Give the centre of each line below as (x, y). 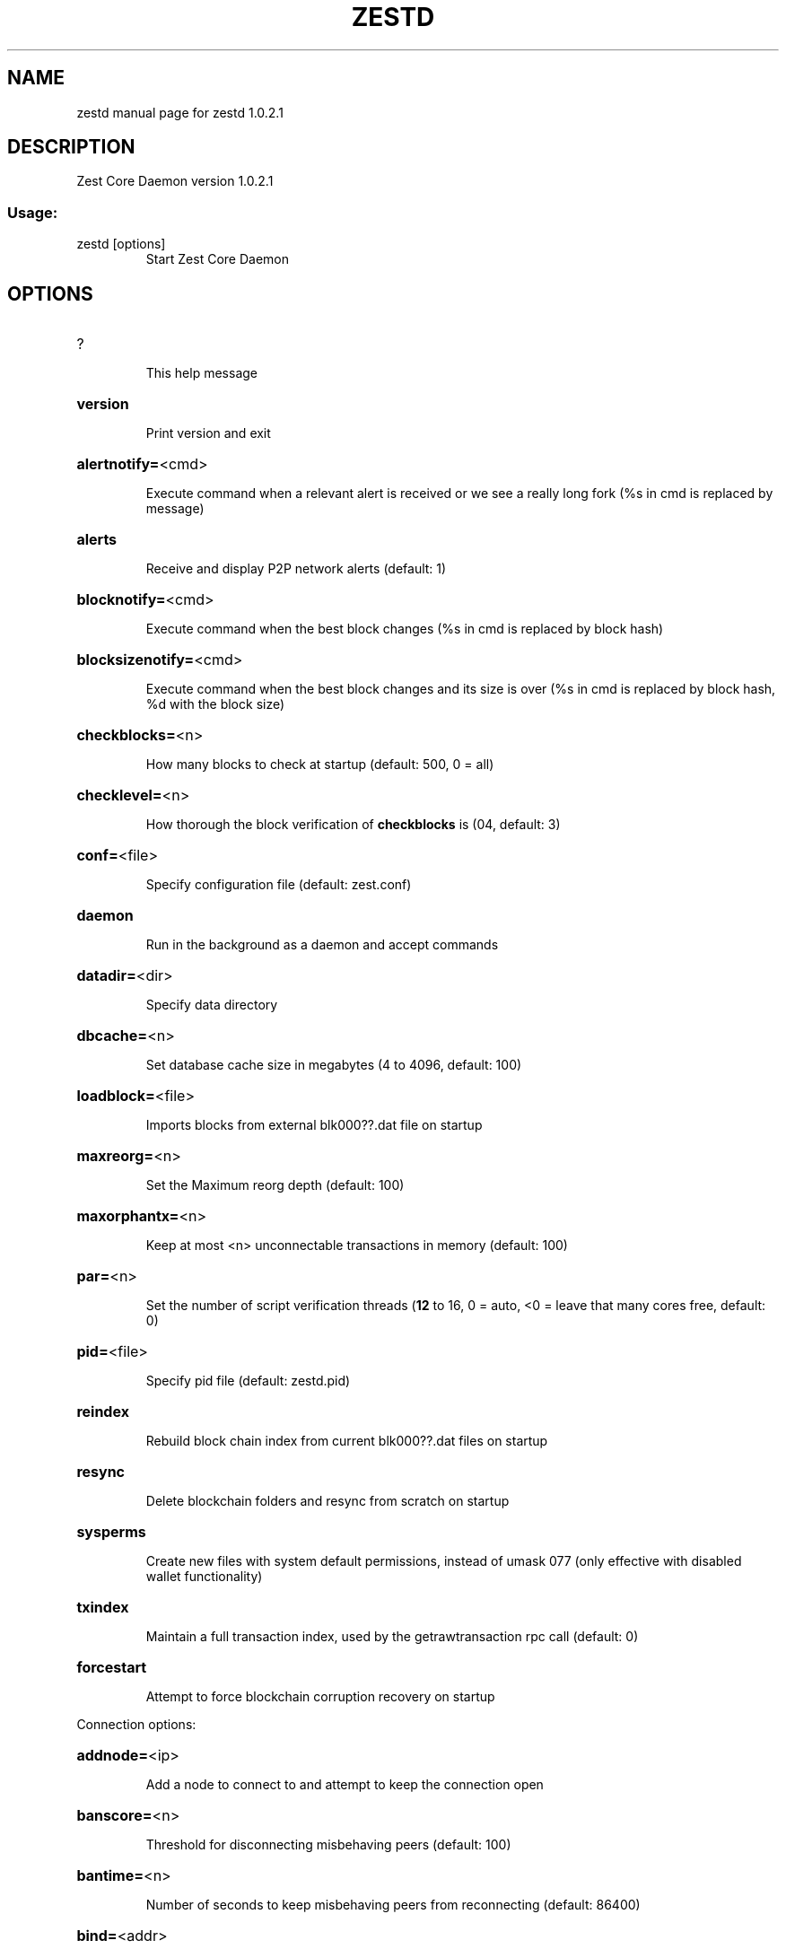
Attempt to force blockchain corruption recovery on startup (320, 1697)
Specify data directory (212, 1005)
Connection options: (136, 1725)
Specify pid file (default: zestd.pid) (248, 1381)
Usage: (33, 212)
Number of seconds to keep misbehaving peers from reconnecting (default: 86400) (393, 1905)
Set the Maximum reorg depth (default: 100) (275, 1185)
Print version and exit (208, 433)
